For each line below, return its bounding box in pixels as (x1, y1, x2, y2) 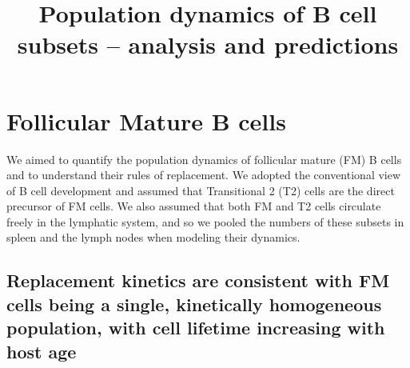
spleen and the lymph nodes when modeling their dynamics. (6, 229, 301, 246)
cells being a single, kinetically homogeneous (6, 291, 382, 316)
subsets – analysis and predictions (17, 28, 399, 61)
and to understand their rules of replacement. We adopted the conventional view (6, 166, 401, 183)
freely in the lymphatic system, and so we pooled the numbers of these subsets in (6, 213, 404, 230)
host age (6, 338, 77, 363)
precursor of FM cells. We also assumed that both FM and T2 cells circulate (6, 198, 381, 214)
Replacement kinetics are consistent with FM (6, 268, 390, 293)
